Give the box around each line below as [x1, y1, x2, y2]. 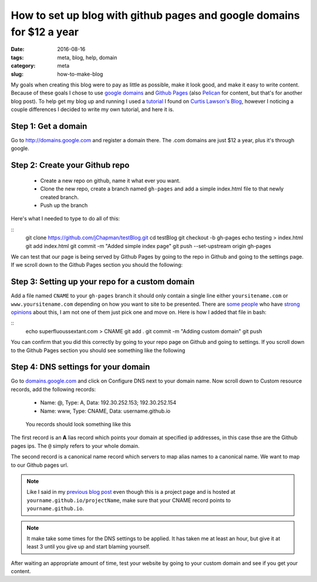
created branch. [40, 193, 79, 200]
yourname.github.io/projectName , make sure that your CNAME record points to [26, 497, 231, 504]
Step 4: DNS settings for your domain [11, 362, 150, 372]
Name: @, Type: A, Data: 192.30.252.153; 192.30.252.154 [40, 399, 177, 406]
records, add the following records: [11, 386, 96, 393]
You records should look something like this [25, 421, 131, 428]
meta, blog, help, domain [57, 53, 117, 61]
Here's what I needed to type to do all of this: [11, 215, 120, 222]
